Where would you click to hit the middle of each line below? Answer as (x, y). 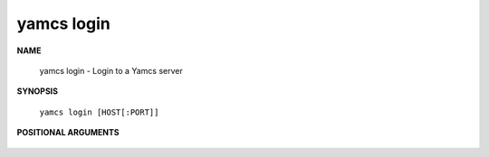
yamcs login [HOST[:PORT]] (99, 112)
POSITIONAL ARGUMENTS (68, 133)
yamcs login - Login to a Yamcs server (111, 70)
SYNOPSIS (38, 91)
